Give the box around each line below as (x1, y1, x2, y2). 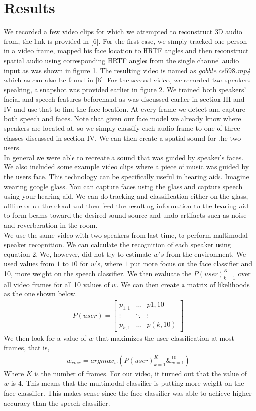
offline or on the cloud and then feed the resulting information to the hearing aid (4, 200, 248, 210)
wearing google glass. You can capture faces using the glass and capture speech (4, 181, 243, 191)
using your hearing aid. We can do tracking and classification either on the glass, (4, 191, 248, 201)
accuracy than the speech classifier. (4, 397, 110, 408)
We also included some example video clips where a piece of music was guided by (4, 162, 249, 172)
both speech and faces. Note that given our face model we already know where (4, 113, 241, 123)
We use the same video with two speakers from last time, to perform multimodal (4, 229, 248, 240)
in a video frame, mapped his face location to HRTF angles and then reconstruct (4, 45, 249, 56)
